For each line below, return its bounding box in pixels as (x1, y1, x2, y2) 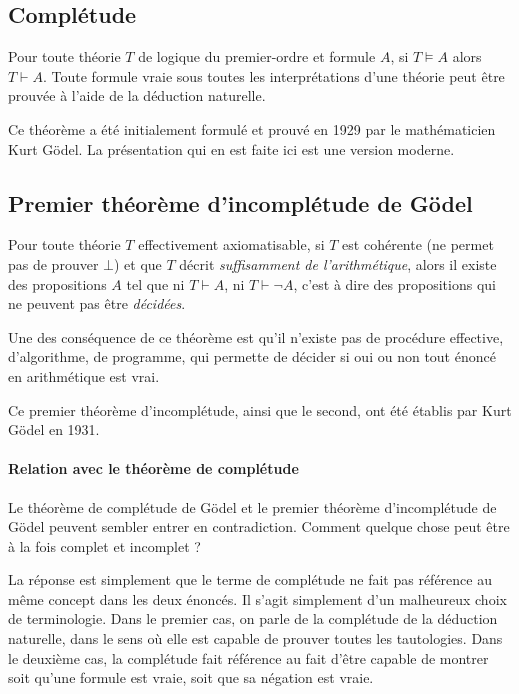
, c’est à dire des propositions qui (293, 273, 496, 294)
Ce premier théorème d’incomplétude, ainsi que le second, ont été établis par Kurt (8, 399, 512, 420)
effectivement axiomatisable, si (138, 234, 325, 255)
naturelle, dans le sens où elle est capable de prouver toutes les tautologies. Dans (8, 628, 503, 649)
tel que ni (126, 273, 185, 294)
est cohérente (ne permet (342, 234, 494, 255)
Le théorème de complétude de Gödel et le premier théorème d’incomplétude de (8, 496, 497, 517)
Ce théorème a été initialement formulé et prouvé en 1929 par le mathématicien (8, 118, 496, 139)
